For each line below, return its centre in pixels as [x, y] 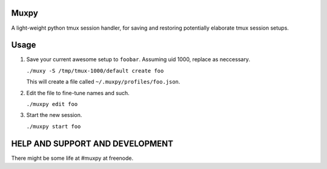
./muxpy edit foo [52, 104]
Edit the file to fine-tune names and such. [78, 93]
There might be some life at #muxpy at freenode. [72, 158]
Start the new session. [54, 115]
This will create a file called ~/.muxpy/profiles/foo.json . [103, 82]
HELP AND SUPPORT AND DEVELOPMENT [92, 143]
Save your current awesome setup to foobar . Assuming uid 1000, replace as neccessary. [138, 59]
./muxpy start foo [54, 126]
